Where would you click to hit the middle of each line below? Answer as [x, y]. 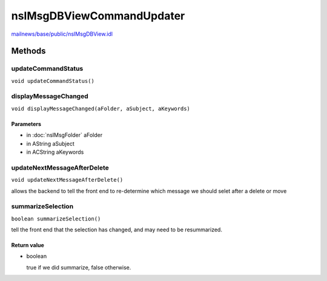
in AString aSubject [51, 144]
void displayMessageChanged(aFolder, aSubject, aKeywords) [101, 108]
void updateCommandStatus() [53, 81]
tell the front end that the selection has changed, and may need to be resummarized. [117, 230]
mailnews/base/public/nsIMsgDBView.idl [62, 34]
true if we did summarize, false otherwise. [79, 267]
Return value [28, 245]
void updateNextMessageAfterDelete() [67, 180]
